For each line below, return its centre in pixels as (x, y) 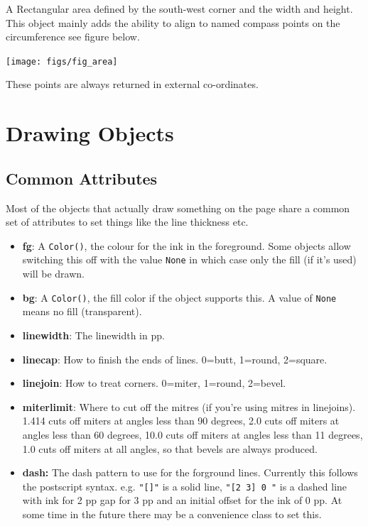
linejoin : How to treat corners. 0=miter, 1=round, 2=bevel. (154, 383)
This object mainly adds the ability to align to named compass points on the (173, 22)
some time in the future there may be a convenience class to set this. (172, 514)
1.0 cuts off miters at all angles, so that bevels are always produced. (170, 448)
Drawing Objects (90, 133)
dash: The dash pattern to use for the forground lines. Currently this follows (190, 472)
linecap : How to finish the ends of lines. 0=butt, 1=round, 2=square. (175, 359)
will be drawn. (53, 274)
